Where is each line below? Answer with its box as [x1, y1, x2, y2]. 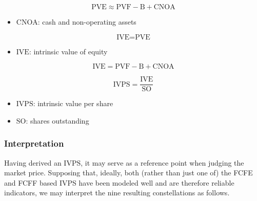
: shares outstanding [26, 115, 89, 126]
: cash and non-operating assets [37, 16, 136, 27]
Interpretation [4, 137, 64, 150]
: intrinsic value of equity [29, 46, 108, 56]
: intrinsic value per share [33, 98, 113, 109]
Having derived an [4, 157, 62, 168]
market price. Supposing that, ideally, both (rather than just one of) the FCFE [4, 167, 253, 178]
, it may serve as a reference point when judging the [81, 157, 244, 168]
